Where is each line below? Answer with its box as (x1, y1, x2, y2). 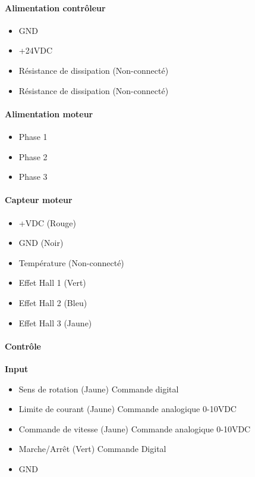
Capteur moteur (5, 194, 73, 206)
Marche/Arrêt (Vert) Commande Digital (18, 442, 166, 455)
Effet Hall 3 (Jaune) (18, 316, 92, 329)
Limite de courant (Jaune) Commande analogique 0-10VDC (18, 403, 237, 415)
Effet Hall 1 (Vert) (18, 276, 86, 289)
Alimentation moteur (5, 107, 93, 120)
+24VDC (18, 44, 52, 57)
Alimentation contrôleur (5, 1, 106, 14)
